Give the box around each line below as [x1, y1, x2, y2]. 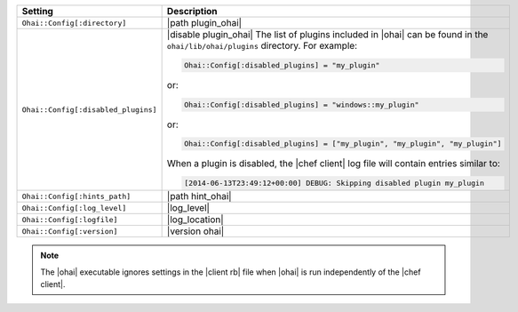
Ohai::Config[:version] [21, 227, 118, 236]
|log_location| [166, 213, 224, 226]
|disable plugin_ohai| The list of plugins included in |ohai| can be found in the [166, 28, 489, 40]
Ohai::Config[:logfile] [21, 214, 118, 224]
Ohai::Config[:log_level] [21, 203, 127, 212]
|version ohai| [166, 225, 225, 237]
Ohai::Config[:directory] [21, 18, 127, 28]
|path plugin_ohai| [166, 17, 243, 28]
